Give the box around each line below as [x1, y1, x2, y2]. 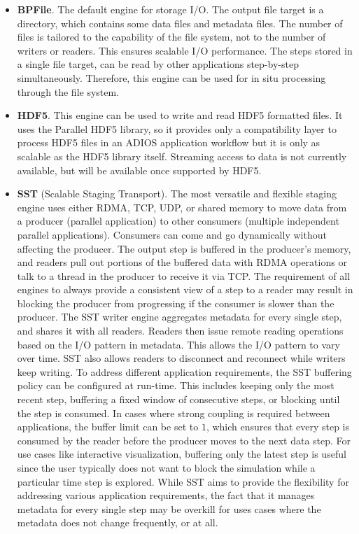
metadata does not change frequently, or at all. [17, 515, 218, 530]
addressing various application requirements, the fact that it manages [17, 488, 315, 503]
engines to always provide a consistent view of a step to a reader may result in [17, 282, 353, 297]
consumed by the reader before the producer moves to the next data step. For [17, 433, 351, 447]
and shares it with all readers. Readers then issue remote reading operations [17, 323, 344, 338]
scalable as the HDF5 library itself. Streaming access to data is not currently [17, 148, 347, 163]
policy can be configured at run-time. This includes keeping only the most [17, 378, 335, 393]
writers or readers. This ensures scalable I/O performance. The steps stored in [17, 43, 353, 57]
